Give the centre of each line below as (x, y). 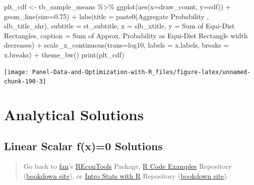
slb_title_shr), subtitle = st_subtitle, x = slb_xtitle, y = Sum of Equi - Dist (119, 26)
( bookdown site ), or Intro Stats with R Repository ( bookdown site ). (126, 176)
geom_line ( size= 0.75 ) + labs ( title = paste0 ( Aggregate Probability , (106, 16)
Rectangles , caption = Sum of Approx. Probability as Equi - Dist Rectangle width (126, 35)
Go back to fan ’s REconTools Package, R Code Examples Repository (127, 166)
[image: (16, 72)
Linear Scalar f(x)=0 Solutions (83, 145)
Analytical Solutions (74, 115)
